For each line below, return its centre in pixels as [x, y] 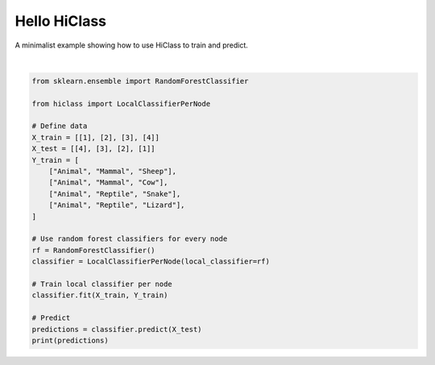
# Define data [60, 126]
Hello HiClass [61, 21]
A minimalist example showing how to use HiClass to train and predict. [132, 45]
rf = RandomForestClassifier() [94, 250]
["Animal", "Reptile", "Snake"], [115, 194]
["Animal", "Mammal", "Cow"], [108, 182]
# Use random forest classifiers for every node [130, 239]
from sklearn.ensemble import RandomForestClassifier [140, 81]
